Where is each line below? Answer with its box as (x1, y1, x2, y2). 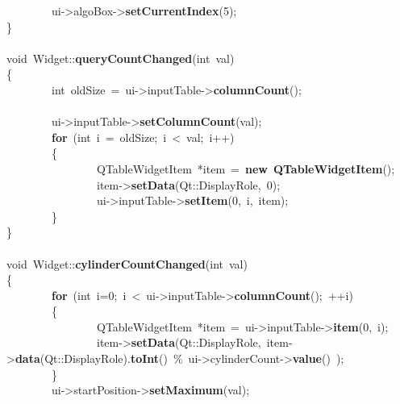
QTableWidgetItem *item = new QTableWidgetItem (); (96, 160, 395, 177)
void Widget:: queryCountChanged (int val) (6, 49, 235, 66)
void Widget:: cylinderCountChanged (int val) (6, 255, 248, 272)
